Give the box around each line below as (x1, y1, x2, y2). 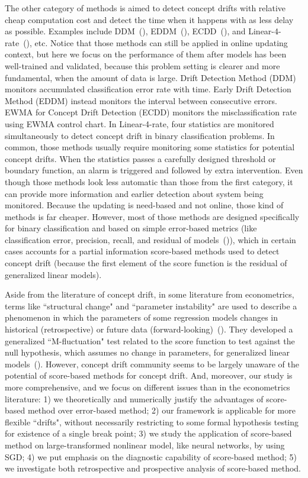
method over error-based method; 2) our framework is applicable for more (27, 404, 296, 416)
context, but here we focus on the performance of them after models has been (5, 48, 287, 60)
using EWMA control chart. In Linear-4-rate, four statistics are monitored (5, 117, 274, 130)
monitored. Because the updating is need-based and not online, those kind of (5, 199, 284, 211)
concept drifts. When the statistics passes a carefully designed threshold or (5, 152, 276, 164)
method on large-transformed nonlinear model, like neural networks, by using (5, 438, 285, 451)
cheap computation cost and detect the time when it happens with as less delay (5, 13, 294, 25)
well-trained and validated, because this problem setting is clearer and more (5, 59, 280, 72)
